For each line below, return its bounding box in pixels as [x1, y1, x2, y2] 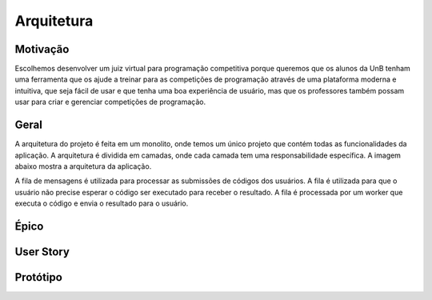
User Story [14, 245, 70, 258]
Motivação [14, 42, 70, 56]
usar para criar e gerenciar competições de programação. [14, 97, 206, 107]
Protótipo [14, 270, 63, 284]
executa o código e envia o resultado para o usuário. [14, 198, 189, 208]
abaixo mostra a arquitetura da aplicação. [14, 161, 152, 171]
